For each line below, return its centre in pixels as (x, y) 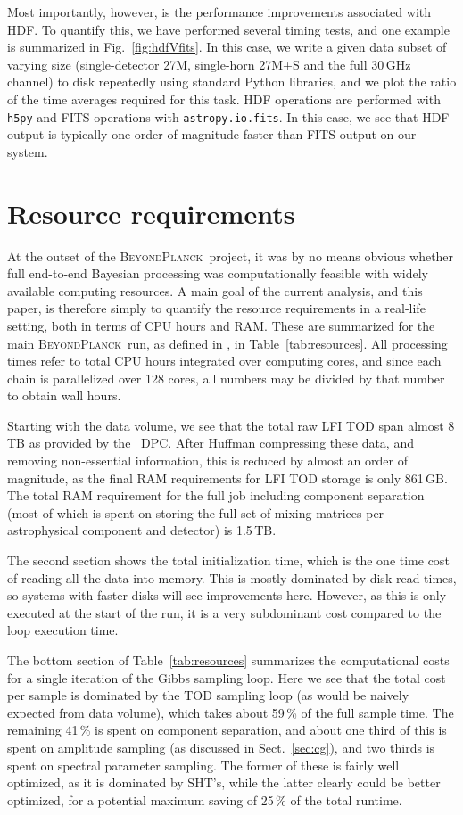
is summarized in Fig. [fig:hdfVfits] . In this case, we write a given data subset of (227, 47)
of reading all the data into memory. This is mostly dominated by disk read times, (232, 577)
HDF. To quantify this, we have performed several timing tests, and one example (228, 29)
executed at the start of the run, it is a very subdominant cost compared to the (224, 612)
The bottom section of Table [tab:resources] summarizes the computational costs (228, 660)
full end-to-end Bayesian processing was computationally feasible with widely (218, 273)
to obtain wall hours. (64, 395)
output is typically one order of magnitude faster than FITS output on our (212, 134)
